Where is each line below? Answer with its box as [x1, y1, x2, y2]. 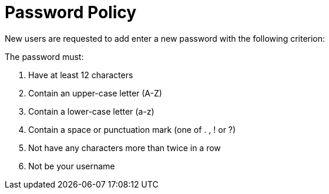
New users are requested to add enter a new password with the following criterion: [5, 33, 325, 44]
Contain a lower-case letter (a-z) [28, 106, 155, 116]
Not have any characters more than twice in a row [28, 142, 221, 153]
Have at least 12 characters [28, 69, 133, 80]
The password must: [5, 51, 84, 62]
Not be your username [28, 160, 115, 171]
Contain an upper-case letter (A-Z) [28, 88, 162, 98]
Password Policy [5, 2, 137, 22]
